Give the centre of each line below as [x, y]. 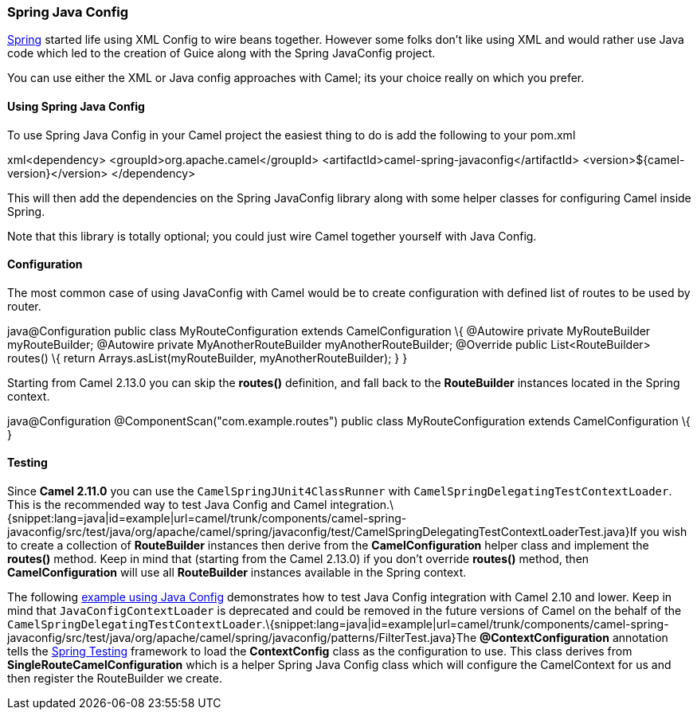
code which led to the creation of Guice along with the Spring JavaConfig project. [221, 53]
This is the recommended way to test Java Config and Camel [167, 505]
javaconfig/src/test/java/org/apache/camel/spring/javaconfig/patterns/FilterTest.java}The [242, 638]
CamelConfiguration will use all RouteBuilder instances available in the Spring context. [237, 573]
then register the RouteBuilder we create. [115, 679]
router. [24, 306]
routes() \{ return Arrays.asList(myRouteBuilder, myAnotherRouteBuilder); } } [208, 358]
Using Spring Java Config [76, 106]
